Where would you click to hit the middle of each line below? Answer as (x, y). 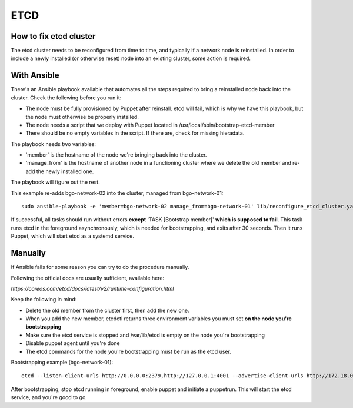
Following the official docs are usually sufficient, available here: (88, 278)
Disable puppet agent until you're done (73, 343)
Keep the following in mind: (44, 300)
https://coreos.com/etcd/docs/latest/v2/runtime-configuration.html (92, 288)
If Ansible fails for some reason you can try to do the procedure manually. (100, 267)
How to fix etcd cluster (53, 36)
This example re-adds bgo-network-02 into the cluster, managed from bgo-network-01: (117, 193)
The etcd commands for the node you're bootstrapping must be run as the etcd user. (129, 351)
